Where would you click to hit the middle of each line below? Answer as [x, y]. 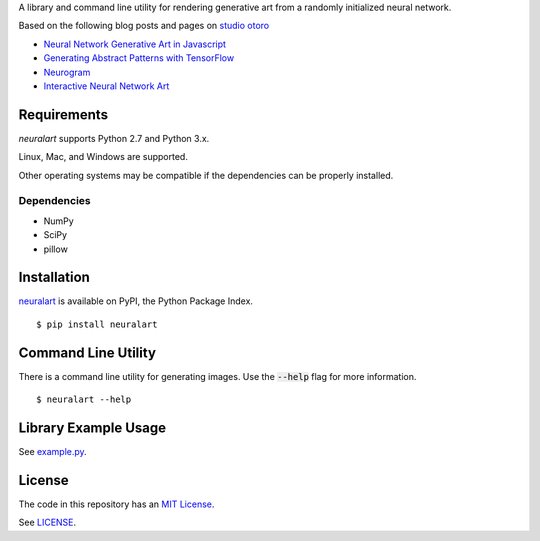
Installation [54, 277]
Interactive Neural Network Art [106, 86]
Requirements [63, 114]
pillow [56, 249]
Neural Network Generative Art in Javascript [135, 44]
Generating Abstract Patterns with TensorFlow [139, 58]
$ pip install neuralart [97, 324]
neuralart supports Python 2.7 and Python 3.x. [114, 138]
